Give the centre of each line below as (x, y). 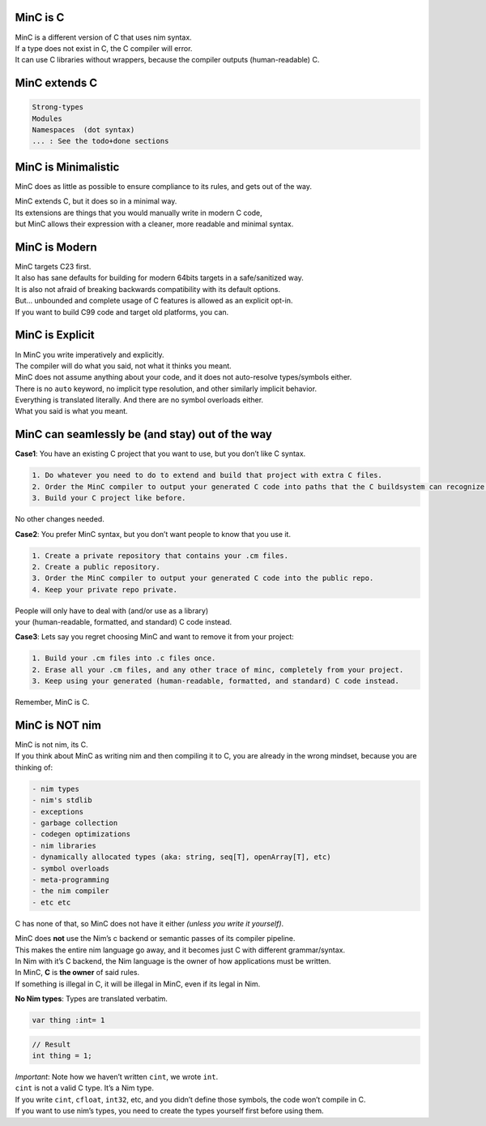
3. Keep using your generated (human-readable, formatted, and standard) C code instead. (216, 681)
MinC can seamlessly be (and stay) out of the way (144, 434)
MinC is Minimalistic (67, 167)
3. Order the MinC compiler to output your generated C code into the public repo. (203, 578)
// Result (51, 1044)
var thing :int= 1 (68, 1021)
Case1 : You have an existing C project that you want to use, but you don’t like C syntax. (160, 453)
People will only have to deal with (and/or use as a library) (112, 610)
